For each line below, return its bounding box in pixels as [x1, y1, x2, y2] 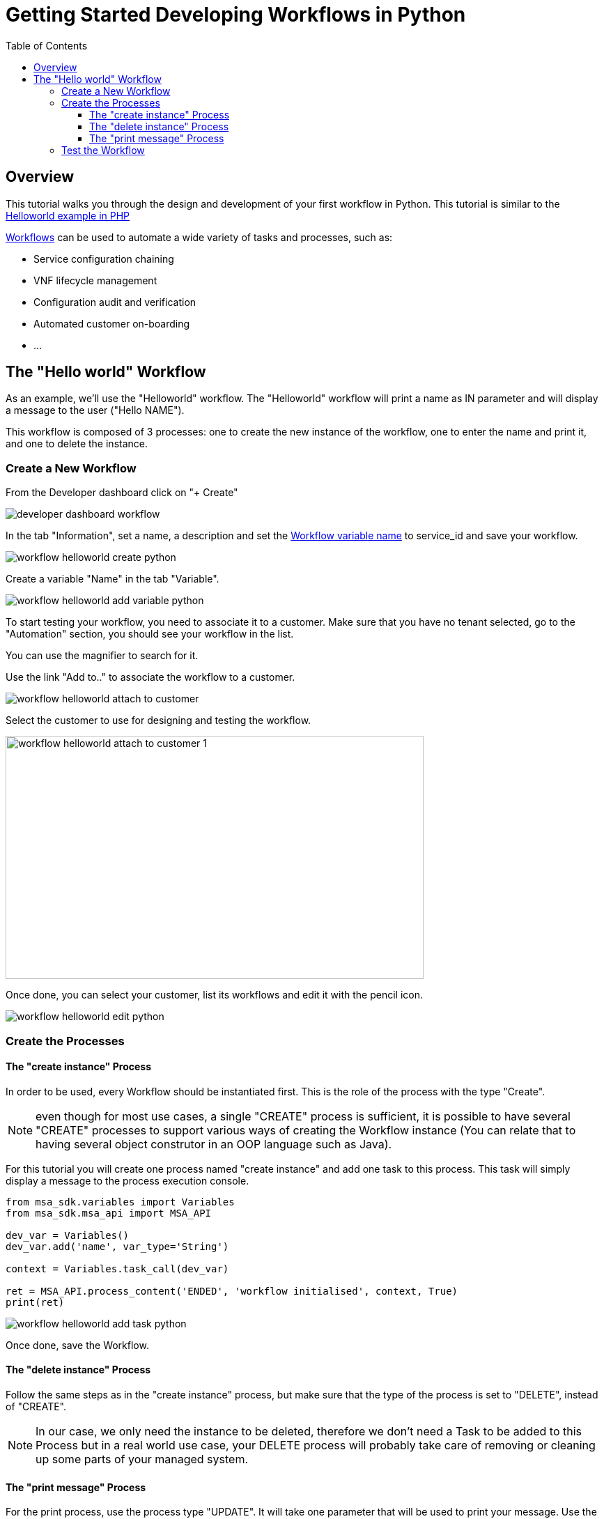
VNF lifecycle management [33, 274, 157, 286]
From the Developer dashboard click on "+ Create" [6, 486, 238, 499]
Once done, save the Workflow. [6, 1339, 149, 1351]
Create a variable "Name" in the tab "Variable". [6, 573, 219, 585]
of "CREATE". [6, 1401, 67, 1412]
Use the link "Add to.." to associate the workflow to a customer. [6, 671, 295, 684]
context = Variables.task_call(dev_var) [6, 1263, 229, 1274]
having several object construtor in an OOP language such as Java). [36, 1136, 392, 1151]
